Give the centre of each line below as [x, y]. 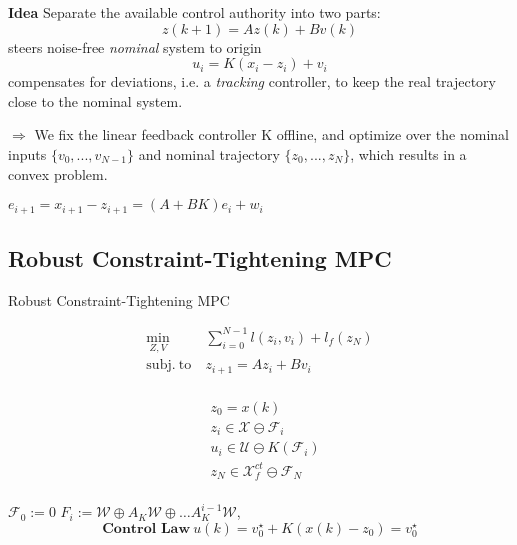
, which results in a [408, 153]
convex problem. [58, 173]
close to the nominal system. [95, 100]
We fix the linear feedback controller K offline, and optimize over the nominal [271, 134]
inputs [27, 153]
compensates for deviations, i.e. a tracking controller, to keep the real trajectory [252, 81]
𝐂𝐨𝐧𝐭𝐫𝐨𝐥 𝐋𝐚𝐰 [146, 528]
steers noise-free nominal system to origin [135, 46]
